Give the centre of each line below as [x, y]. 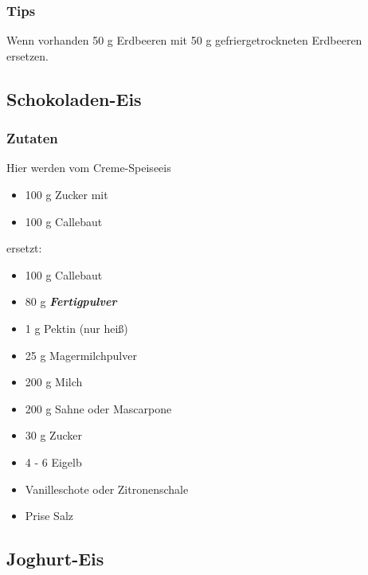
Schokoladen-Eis [74, 98]
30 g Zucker [53, 435]
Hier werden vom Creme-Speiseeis [89, 168]
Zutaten [32, 138]
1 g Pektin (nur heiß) [76, 328]
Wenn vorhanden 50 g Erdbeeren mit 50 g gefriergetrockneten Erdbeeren [184, 40]
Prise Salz [49, 516]
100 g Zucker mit [67, 194]
